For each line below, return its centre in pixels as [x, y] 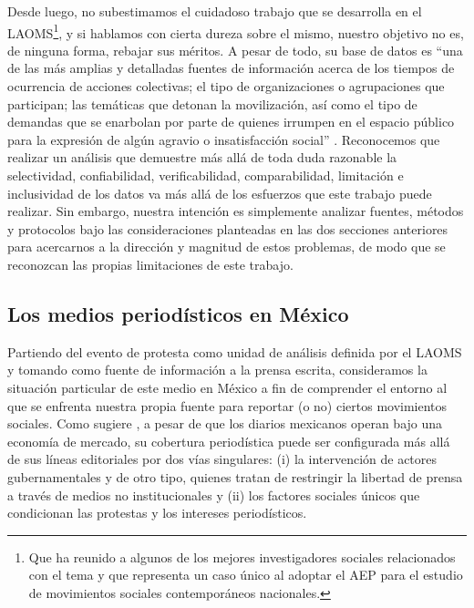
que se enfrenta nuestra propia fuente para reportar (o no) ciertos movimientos [227, 405]
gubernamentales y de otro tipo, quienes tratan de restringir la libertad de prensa [235, 476]
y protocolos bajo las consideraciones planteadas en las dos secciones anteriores [228, 228]
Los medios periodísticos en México [178, 313]
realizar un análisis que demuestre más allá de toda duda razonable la [202, 157]
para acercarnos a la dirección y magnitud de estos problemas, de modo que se [227, 247]
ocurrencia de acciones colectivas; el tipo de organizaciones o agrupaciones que [226, 86]
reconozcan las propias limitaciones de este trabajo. [150, 264]
